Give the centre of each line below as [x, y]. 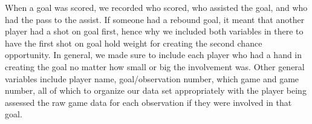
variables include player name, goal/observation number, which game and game [152, 78]
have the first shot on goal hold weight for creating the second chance [134, 43]
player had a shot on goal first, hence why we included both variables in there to [154, 31]
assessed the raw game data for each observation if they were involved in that [148, 102]
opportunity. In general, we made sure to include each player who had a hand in [154, 55]
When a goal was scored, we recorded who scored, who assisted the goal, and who [156, 7]
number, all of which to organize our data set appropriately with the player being [156, 90]
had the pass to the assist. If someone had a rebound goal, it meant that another [155, 19]
